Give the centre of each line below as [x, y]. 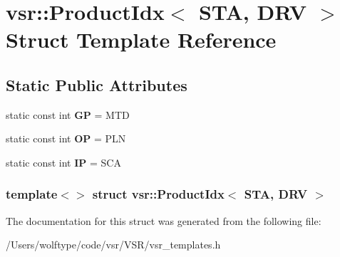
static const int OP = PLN [66, 138]
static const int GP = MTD [68, 114]
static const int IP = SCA [63, 162]
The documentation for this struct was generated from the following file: [164, 220]
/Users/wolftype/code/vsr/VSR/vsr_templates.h [113, 245]
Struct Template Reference [141, 40]
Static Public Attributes [97, 84]
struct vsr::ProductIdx [158, 194]
